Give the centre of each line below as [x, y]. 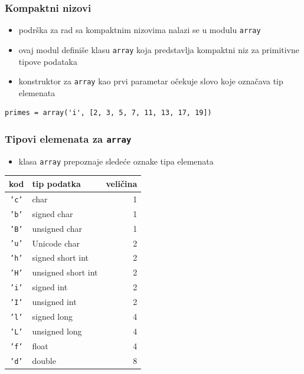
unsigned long [57, 331]
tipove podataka [48, 61]
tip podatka [56, 183]
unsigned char [57, 228]
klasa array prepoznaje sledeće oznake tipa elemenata [116, 161]
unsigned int [54, 302]
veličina [122, 183]
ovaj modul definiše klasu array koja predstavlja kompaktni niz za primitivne [159, 49]
